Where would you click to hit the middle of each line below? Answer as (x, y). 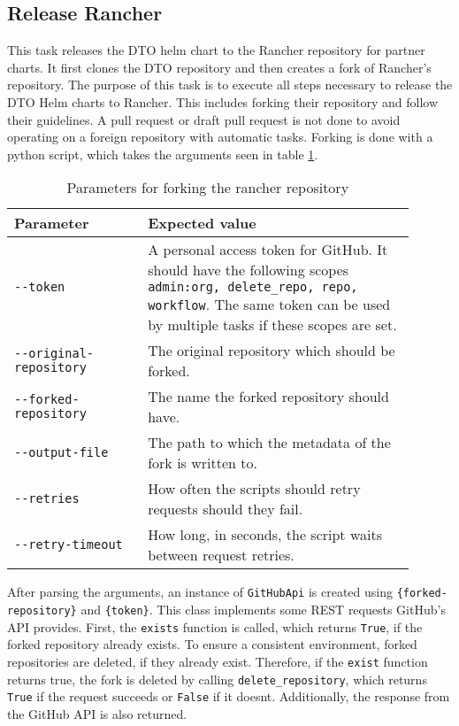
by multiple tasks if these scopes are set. (272, 325)
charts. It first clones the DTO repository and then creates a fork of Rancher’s (219, 67)
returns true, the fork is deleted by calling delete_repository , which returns (217, 679)
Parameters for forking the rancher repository (208, 188)
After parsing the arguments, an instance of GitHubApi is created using (200, 592)
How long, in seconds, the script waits (265, 535)
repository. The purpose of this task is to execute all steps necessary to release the (230, 85)
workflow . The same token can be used (269, 305)
